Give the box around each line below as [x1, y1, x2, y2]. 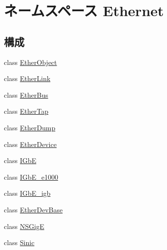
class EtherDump [4, 122, 56, 132]
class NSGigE [4, 221, 44, 231]
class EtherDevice [4, 139, 57, 149]
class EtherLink [4, 73, 51, 83]
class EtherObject [4, 57, 57, 67]
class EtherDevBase [4, 204, 63, 214]
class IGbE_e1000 [4, 171, 58, 182]
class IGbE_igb [4, 188, 51, 198]
